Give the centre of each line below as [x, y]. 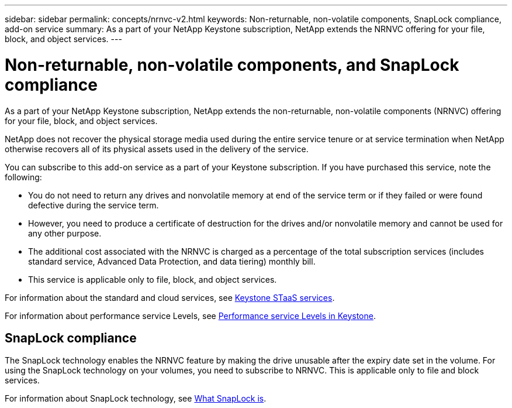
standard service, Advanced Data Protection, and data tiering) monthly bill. [172, 261]
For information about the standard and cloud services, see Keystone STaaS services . [170, 297]
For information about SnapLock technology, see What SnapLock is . [136, 399]
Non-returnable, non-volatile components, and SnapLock [232, 65]
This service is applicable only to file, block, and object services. [153, 279]
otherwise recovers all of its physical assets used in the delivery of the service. [157, 149]
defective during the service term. [94, 205]
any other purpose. [65, 233]
